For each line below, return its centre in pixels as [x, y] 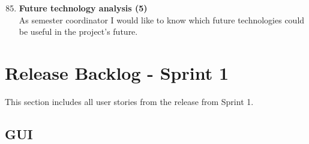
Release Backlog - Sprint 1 [117, 72]
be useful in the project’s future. [78, 31]
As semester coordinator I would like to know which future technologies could [162, 19]
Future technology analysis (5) [83, 8]
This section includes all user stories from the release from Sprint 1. [129, 101]
